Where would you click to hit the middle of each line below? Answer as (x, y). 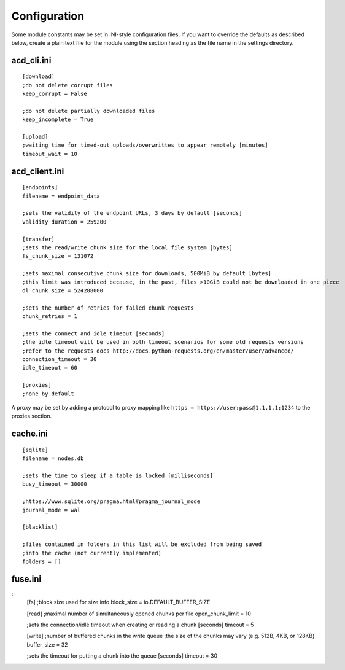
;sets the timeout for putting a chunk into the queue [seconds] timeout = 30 (122, 656)
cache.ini (30, 434)
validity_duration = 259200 (64, 222)
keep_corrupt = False (55, 94)
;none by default (48, 394)
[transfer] (39, 239)
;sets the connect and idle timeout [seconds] (94, 333)
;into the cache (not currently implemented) (92, 553)
